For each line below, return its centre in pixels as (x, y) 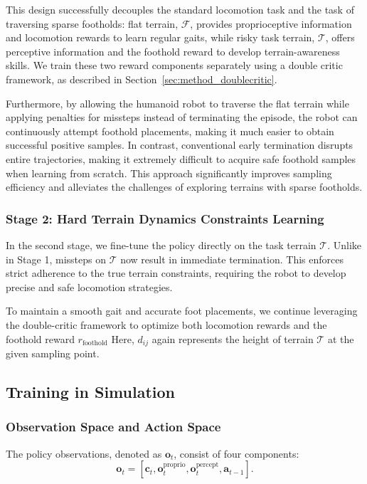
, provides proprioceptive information (271, 23)
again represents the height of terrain (233, 338)
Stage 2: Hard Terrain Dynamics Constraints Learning (165, 218)
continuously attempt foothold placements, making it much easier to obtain (170, 131)
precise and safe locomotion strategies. (89, 286)
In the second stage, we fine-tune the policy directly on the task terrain (161, 244)
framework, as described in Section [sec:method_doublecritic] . (142, 79)
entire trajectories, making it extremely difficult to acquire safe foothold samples (181, 158)
